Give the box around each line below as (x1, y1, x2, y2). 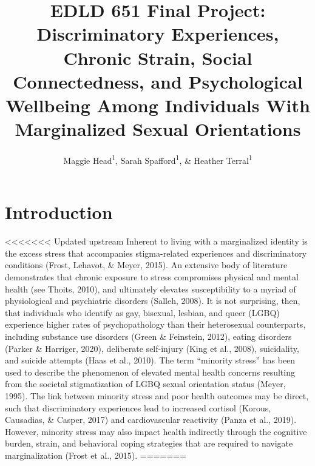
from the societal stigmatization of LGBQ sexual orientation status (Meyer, (5, 377, 286, 390)
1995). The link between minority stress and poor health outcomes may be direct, (5, 389, 309, 402)
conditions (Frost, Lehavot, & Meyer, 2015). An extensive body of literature (5, 258, 288, 271)
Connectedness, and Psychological (13, 69, 303, 93)
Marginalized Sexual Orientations (15, 116, 301, 141)
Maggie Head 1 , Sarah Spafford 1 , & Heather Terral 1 (63, 152, 252, 166)
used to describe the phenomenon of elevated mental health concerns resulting (5, 365, 295, 378)
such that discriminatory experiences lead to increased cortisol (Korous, (5, 401, 271, 414)
